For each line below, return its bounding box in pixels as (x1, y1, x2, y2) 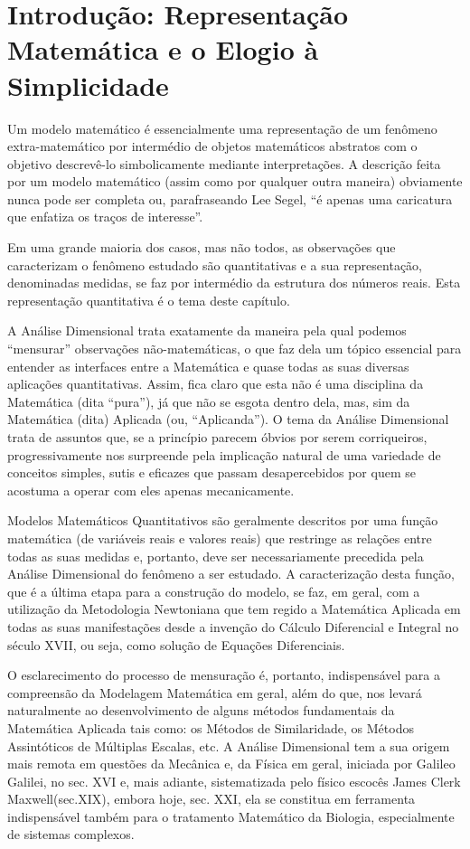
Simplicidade (7, 66, 169, 103)
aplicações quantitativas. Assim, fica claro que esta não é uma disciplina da (7, 374, 424, 393)
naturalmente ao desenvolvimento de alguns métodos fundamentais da (7, 701, 395, 720)
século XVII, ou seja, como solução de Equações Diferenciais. (7, 635, 345, 654)
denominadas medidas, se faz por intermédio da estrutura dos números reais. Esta (7, 273, 461, 292)
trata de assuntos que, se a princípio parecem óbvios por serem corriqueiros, (7, 428, 428, 446)
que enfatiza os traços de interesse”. (7, 207, 203, 226)
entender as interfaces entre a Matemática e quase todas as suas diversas (7, 356, 409, 375)
